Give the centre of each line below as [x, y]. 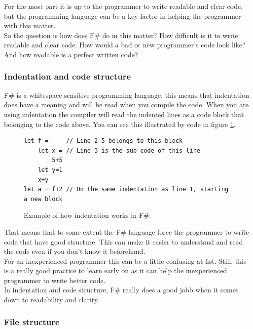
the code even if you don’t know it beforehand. [75, 251]
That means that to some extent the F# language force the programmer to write [126, 231]
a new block [43, 199]
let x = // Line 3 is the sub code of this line [119, 150]
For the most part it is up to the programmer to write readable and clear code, [124, 6]
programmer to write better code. [55, 280]
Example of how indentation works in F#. [88, 215]
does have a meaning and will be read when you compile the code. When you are [126, 104]
